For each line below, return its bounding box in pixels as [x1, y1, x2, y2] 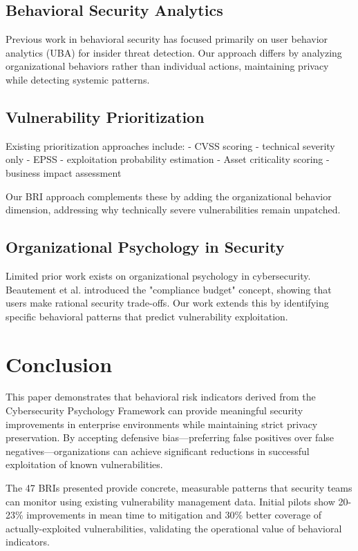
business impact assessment [6, 165, 122, 180]
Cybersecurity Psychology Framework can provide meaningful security [6, 403, 303, 418]
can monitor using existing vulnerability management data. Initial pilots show [6, 494, 335, 508]
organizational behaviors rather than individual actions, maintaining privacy [6, 59, 329, 73]
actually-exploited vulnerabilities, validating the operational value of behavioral [6, 521, 342, 535]
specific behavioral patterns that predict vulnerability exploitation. [6, 309, 288, 323]
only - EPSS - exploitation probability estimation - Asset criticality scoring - [6, 152, 330, 166]
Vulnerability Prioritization [6, 106, 205, 127]
